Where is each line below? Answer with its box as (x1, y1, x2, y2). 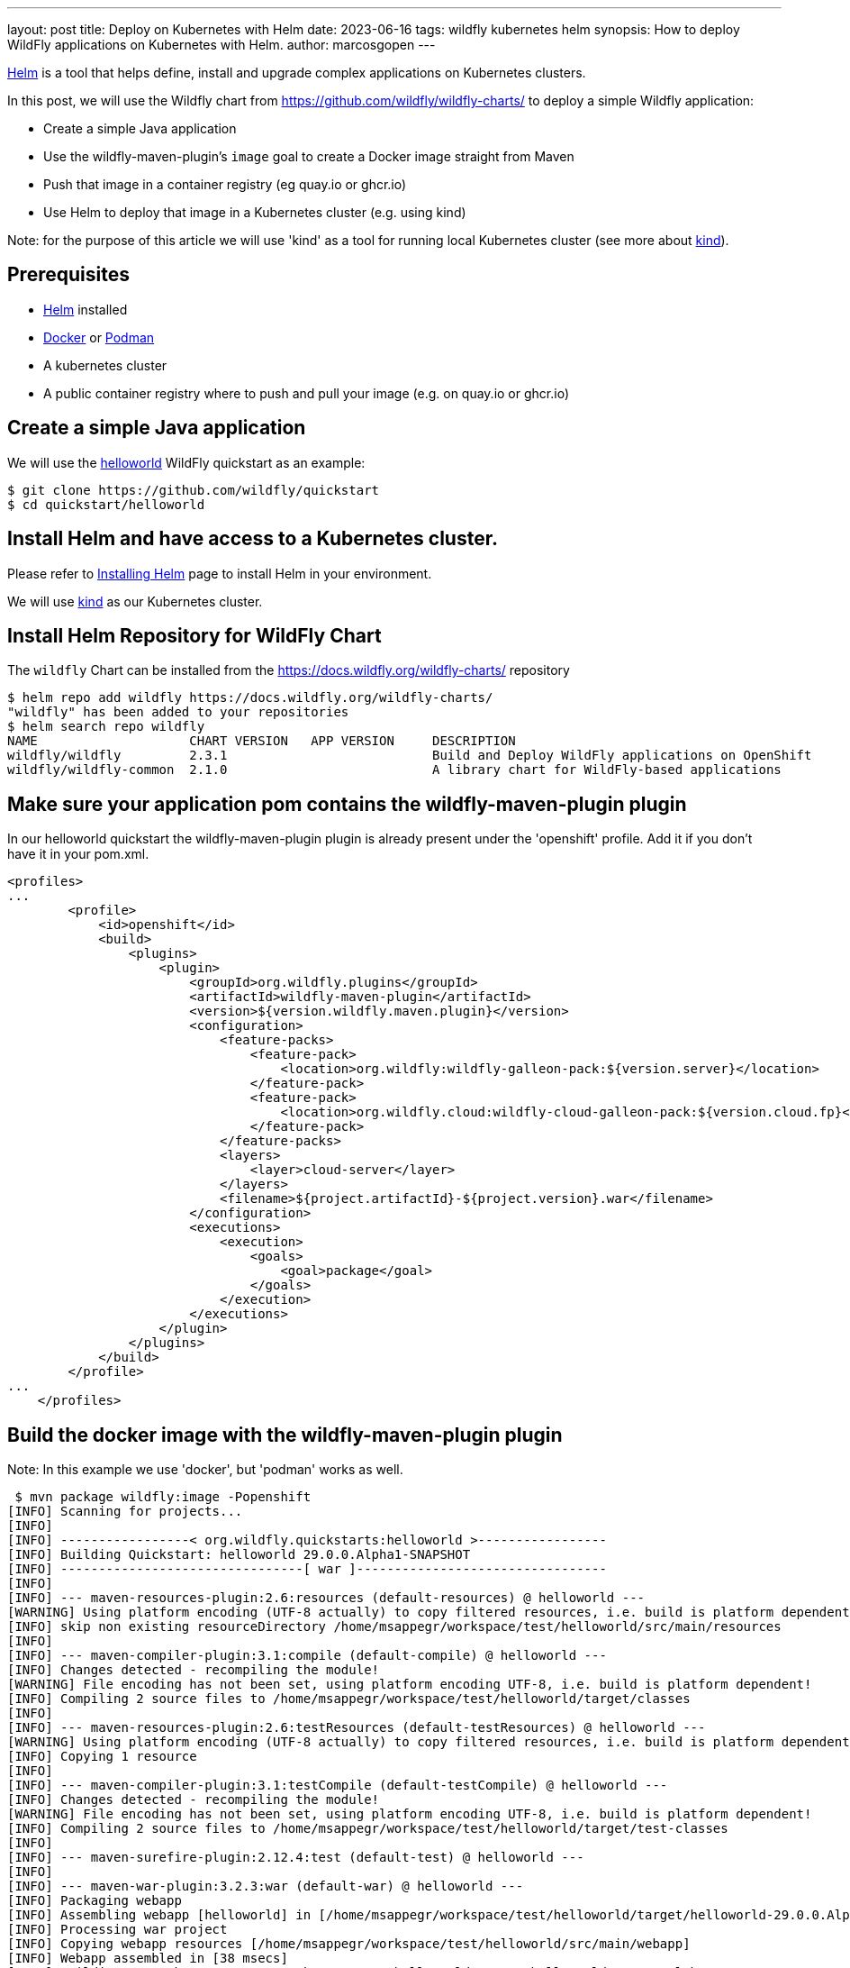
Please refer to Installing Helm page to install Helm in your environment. (7, 565, 432, 581)
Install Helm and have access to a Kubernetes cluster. (7, 527, 498, 551)
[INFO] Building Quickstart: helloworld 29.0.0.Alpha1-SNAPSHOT (7, 1547, 471, 1563)
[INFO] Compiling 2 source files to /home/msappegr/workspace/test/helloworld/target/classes (7, 1691, 691, 1707)
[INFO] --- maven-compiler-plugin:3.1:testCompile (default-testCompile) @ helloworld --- (7, 1778, 668, 1793)
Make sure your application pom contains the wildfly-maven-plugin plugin (7, 792, 687, 815)
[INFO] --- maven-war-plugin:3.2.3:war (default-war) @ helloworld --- (7, 1879, 524, 1894)
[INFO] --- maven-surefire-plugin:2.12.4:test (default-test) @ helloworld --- (7, 1850, 584, 1865)
